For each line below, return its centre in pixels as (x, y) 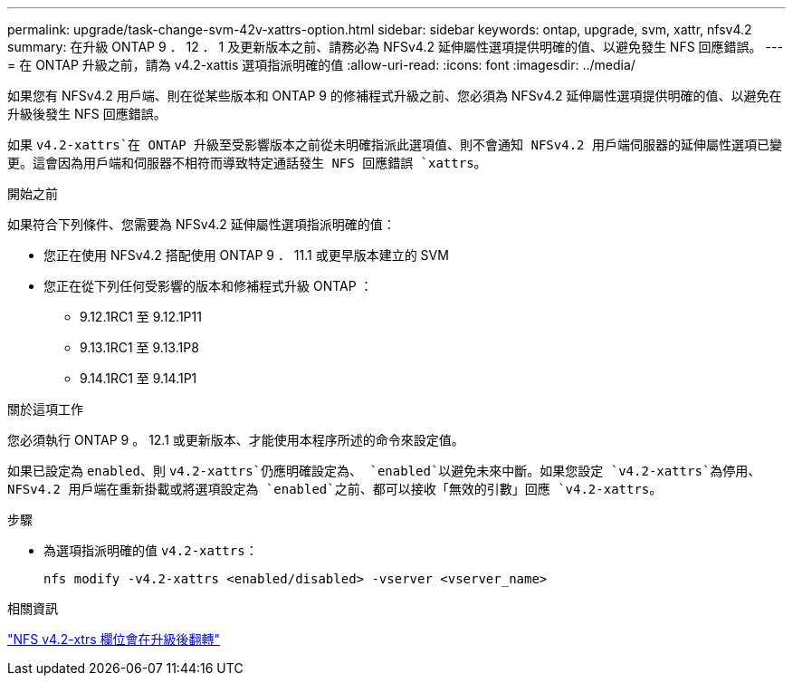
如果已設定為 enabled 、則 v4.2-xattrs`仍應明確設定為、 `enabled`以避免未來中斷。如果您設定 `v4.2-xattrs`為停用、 (384, 471)
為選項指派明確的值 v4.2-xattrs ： (151, 550)
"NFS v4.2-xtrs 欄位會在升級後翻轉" (114, 639)
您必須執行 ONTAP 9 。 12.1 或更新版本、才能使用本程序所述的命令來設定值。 (236, 440)
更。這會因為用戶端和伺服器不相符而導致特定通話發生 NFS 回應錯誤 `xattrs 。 (247, 163)
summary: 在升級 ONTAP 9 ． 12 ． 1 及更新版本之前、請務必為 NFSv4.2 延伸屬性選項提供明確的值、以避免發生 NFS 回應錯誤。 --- (395, 47)
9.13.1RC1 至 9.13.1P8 (139, 347)
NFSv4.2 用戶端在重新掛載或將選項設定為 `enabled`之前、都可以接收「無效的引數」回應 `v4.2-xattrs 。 (335, 489)
